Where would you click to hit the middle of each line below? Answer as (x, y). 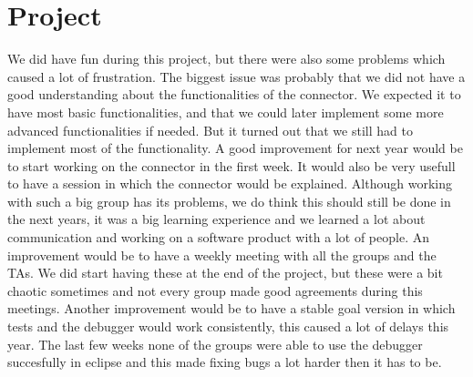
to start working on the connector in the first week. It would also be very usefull (231, 165)
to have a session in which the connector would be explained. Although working (230, 183)
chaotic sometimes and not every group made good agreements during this (215, 290)
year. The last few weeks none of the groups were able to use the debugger (215, 344)
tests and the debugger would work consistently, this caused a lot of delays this (228, 326)
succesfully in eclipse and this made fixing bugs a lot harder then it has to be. (225, 362)
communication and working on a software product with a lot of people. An (218, 237)
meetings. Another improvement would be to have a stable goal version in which (231, 308)
